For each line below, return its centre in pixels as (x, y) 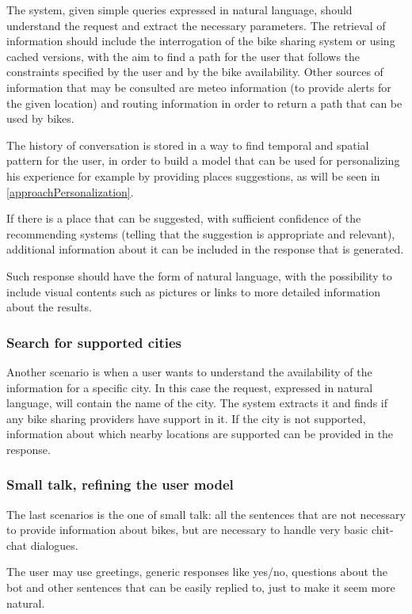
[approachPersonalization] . (70, 191)
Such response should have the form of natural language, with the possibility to (199, 275)
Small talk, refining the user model (120, 484)
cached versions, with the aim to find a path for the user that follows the (183, 56)
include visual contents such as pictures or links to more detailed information (193, 291)
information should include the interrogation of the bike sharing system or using (201, 41)
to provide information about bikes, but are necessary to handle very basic (187, 530)
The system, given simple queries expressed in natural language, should (179, 10)
